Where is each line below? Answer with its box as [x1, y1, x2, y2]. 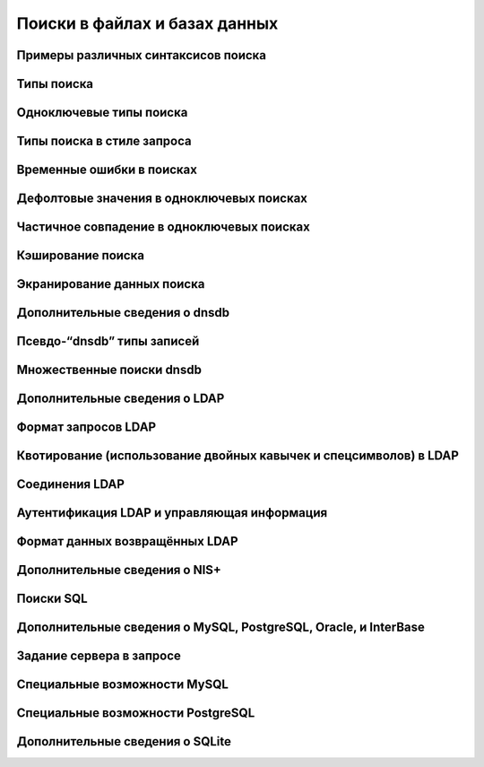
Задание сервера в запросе [16, 649, 181, 664]
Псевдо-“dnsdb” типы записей [16, 334, 200, 349]
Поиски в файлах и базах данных [16, 13, 279, 33]
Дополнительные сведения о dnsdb [16, 305, 230, 320]
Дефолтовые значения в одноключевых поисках [16, 191, 308, 206]
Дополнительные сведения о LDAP [16, 391, 225, 406]
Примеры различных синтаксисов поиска [16, 48, 266, 63]
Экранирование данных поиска [16, 276, 205, 292]
